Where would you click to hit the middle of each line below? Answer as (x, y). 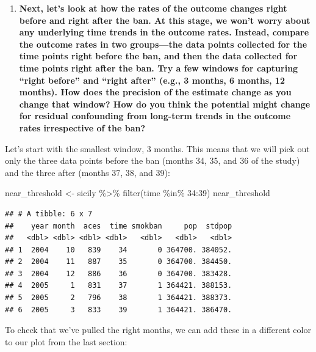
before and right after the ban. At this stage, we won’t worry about (165, 20)
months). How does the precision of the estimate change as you (155, 92)
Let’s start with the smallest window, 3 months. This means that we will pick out (157, 148)
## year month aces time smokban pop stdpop (119, 226)
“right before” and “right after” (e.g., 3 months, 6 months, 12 (152, 80)
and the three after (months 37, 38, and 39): (88, 172)
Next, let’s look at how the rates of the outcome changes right (153, 8)
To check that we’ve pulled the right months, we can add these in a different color (158, 330)
